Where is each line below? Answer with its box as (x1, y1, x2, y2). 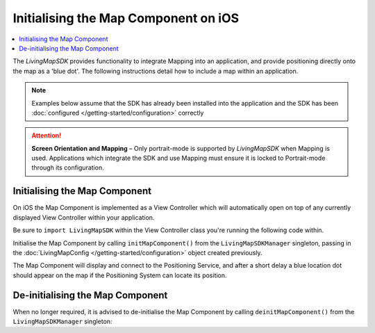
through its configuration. (31, 163, 104, 172)
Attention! (31, 131, 62, 140)
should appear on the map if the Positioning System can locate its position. (12, 271, 227, 279)
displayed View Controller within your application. (12, 213, 155, 222)
